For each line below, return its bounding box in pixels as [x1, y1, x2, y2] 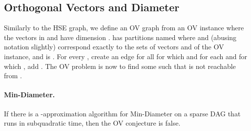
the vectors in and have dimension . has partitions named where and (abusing [4, 32, 237, 42]
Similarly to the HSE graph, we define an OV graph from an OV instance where [4, 22, 244, 33]
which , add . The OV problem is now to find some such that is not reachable [4, 61, 236, 71]
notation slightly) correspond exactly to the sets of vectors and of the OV [4, 42, 224, 52]
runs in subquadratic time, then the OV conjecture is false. [4, 118, 181, 128]
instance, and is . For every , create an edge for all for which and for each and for [4, 51, 248, 61]
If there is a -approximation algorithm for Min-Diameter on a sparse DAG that [4, 108, 241, 118]
